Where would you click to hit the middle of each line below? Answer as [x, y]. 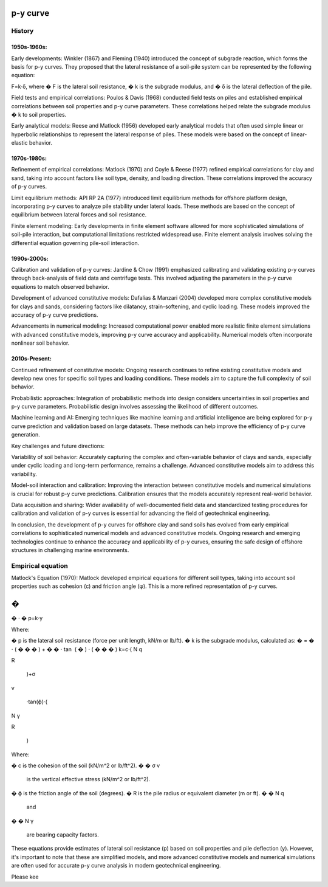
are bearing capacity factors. [63, 835]
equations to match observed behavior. [60, 286]
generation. [26, 435]
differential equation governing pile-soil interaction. [75, 243]
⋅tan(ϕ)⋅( [37, 702]
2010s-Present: [31, 359]
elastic [19, 143]
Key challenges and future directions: [58, 446]
